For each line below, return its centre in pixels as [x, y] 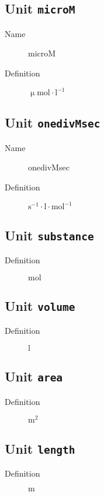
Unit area [34, 376]
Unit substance [49, 235]
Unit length [40, 448]
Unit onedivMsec [53, 123]
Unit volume [40, 305]
